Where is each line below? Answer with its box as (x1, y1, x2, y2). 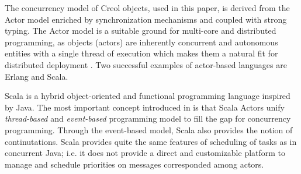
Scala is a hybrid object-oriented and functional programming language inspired (5, 90, 290, 102)
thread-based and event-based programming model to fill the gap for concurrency (5, 112, 291, 125)
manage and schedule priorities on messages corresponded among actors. (5, 158, 264, 170)
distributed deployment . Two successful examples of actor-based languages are (5, 58, 287, 70)
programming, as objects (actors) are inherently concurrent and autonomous (5, 35, 278, 48)
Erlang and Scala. (5, 70, 68, 82)
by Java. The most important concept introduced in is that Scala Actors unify (5, 101, 285, 113)
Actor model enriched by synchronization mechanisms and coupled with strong (5, 13, 287, 25)
